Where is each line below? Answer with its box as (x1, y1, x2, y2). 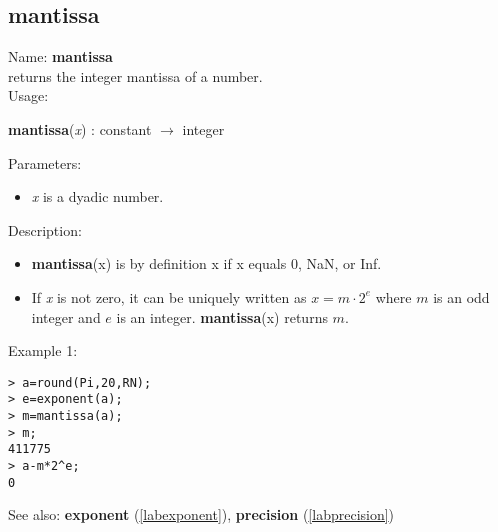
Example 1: (8, 340, 78, 361)
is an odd (433, 286, 490, 307)
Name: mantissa (8, 46, 113, 67)
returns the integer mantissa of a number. (8, 65, 263, 86)
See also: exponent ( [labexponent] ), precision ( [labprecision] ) (8, 504, 395, 525)
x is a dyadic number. (31, 186, 164, 207)
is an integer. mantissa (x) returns (116, 306, 328, 327)
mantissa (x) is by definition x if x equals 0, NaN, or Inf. (31, 253, 382, 274)
